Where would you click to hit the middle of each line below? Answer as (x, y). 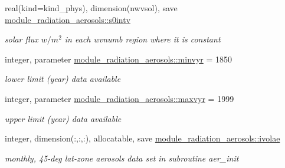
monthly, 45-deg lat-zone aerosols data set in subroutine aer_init (122, 158)
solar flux (22, 39)
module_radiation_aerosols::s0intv (68, 19)
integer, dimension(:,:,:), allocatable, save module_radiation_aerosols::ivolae (142, 138)
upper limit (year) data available (63, 118)
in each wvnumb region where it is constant (142, 39)
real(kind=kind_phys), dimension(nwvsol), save (91, 8)
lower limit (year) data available (63, 79)
